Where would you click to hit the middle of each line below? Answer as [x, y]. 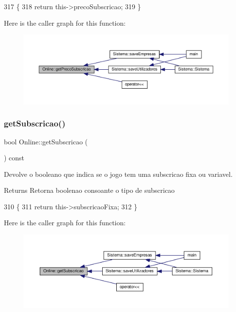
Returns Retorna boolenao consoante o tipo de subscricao [89, 190]
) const [14, 158]
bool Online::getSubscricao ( [46, 141]
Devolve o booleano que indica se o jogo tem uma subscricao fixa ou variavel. [118, 174]
